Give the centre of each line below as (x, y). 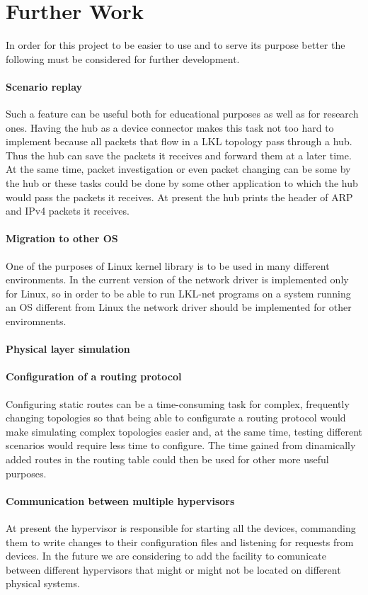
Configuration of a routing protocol (94, 376)
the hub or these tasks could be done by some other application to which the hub (182, 183)
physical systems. (43, 583)
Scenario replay (44, 86)
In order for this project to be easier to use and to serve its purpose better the (176, 45)
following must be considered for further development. (123, 58)
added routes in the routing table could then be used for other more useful (167, 459)
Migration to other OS (62, 238)
